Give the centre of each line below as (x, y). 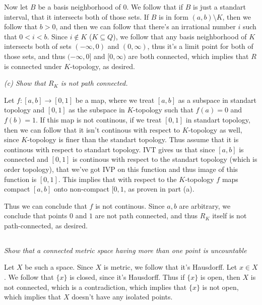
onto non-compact (82, 189)
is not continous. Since (130, 205)
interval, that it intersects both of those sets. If (77, 16)
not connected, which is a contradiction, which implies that (95, 287)
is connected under (33, 66)
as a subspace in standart (217, 100)
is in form (174, 16)
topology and (24, 110)
